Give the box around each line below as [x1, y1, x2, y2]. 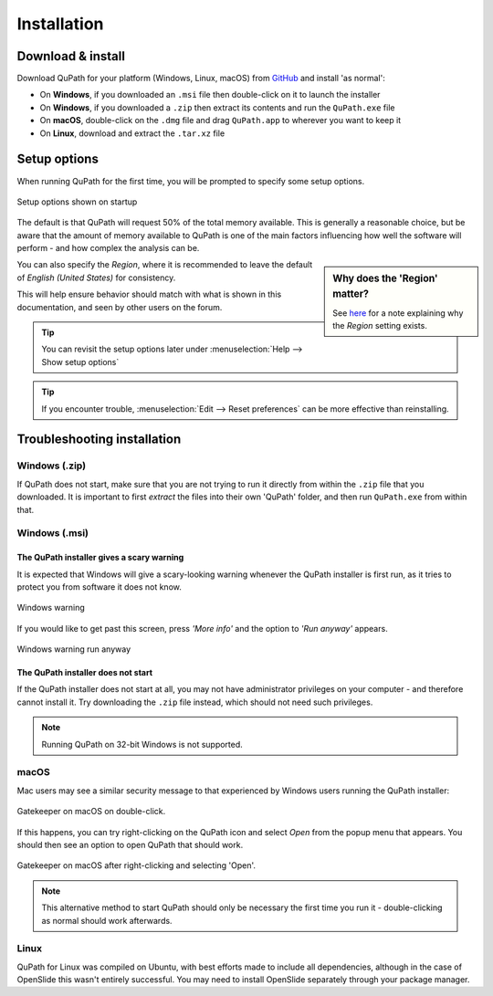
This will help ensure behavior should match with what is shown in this [16, 288, 282, 300]
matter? [332, 288, 370, 300]
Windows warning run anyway [16, 644, 131, 655]
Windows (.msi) [16, 527, 89, 540]
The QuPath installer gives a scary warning [16, 552, 184, 563]
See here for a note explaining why [332, 307, 464, 319]
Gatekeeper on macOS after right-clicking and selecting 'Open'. [16, 860, 256, 871]
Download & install [16, 48, 125, 64]
